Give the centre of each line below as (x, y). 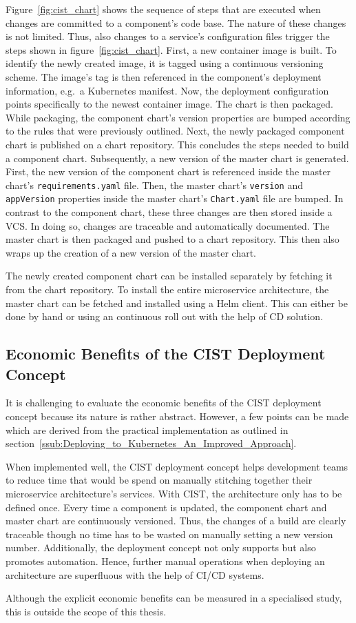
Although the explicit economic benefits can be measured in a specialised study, (174, 598)
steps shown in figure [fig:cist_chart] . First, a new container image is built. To (171, 49)
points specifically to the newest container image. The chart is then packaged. (169, 104)
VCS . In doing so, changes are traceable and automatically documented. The (168, 225)
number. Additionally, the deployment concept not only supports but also (161, 547)
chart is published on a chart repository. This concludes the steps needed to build (177, 144)
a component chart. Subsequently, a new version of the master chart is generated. (177, 158)
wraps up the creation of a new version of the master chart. (131, 252)
